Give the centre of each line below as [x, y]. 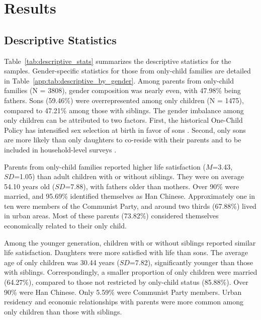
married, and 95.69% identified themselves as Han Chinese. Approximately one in [129, 196]
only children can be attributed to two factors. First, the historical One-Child [123, 120]
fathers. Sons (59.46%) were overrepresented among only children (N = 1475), [124, 100]
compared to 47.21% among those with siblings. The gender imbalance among [124, 110]
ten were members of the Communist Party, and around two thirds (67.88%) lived [130, 206]
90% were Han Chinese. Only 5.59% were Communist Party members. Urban [123, 292]
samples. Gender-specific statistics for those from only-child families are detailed [127, 71]
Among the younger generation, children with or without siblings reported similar [130, 242]
